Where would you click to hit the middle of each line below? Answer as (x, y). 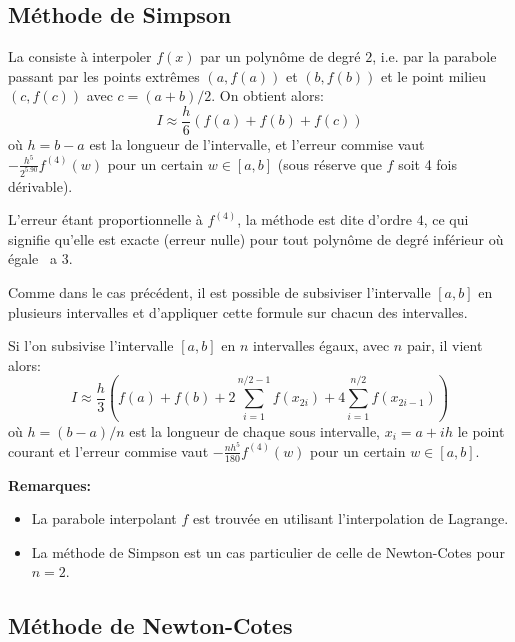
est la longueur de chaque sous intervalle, (255, 431)
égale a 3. (40, 258)
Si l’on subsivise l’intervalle (91, 345)
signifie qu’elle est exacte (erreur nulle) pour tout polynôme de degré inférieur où (256, 238)
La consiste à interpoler (80, 56)
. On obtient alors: (267, 95)
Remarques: (49, 484)
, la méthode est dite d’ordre (324, 219)
